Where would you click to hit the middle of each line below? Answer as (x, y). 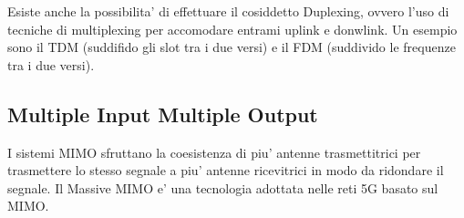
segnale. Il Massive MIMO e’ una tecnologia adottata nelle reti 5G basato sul (223, 187)
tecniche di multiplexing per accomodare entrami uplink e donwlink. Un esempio (232, 29)
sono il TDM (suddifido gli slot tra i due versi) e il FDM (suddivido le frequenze (232, 47)
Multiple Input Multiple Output (163, 114)
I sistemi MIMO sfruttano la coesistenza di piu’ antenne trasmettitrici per (214, 152)
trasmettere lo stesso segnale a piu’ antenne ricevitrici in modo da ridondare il (226, 170)
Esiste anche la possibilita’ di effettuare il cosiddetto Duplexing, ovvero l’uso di (228, 11)
